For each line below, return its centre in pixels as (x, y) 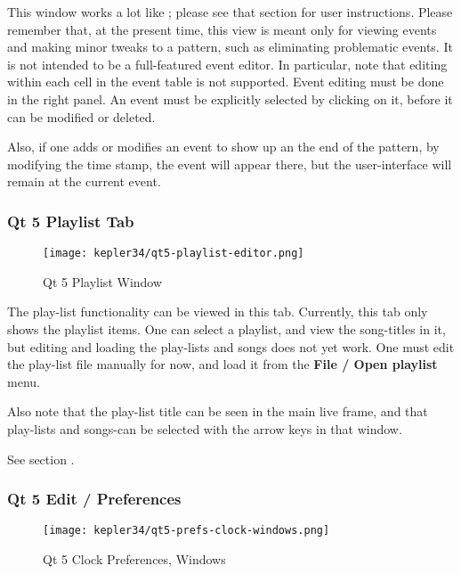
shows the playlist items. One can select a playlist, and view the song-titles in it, (226, 329)
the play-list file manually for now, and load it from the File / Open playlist (222, 364)
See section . (41, 459)
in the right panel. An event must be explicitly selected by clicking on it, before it (230, 98)
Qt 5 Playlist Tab (71, 221)
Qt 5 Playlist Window (103, 281)
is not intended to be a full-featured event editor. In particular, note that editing (227, 64)
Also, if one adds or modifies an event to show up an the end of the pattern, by (223, 147)
